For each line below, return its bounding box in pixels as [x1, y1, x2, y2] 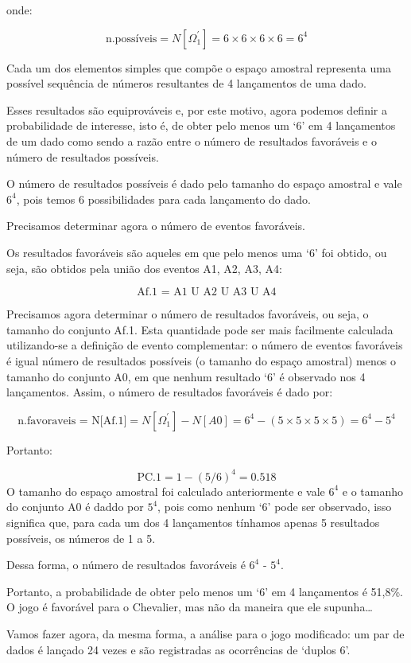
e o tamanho [342, 482, 404, 499]
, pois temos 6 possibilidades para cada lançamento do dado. [16, 190, 311, 207]
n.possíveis [105, 33, 157, 45]
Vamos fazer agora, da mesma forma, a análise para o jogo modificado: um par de [6, 625, 405, 642]
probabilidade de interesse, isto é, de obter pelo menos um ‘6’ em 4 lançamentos [6, 117, 396, 134]
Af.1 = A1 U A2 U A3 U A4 [137, 287, 277, 298]
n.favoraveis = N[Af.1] [17, 415, 127, 427]
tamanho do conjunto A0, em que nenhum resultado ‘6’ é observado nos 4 [6, 368, 366, 384]
